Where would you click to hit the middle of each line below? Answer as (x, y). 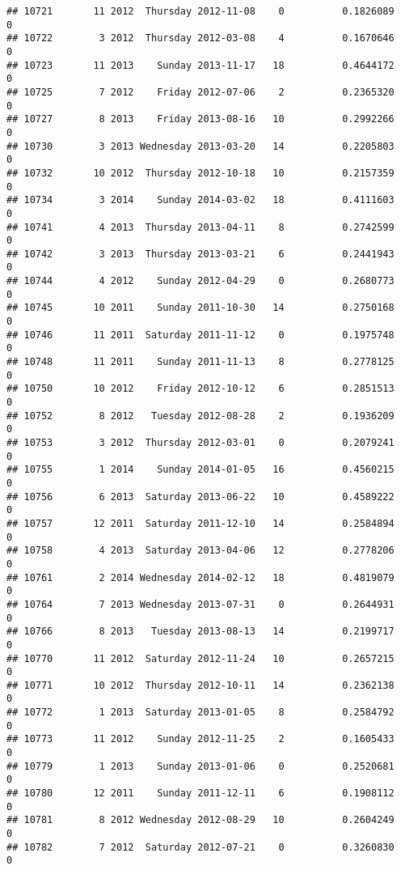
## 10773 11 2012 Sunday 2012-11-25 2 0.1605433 (200, 739)
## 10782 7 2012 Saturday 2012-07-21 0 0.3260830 (200, 847)
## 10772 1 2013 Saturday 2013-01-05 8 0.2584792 (200, 713)
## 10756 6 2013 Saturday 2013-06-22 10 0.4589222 (200, 497)
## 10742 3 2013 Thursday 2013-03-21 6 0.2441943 (200, 254)
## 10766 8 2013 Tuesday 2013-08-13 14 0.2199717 (200, 632)
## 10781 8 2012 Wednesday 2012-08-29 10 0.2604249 (200, 820)
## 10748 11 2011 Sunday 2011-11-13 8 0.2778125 (200, 362)
